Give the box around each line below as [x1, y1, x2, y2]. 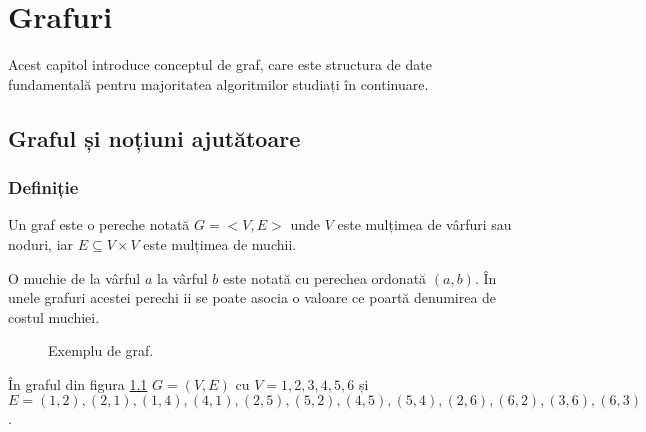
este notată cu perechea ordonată [222, 267, 427, 288]
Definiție [8, 175, 79, 200]
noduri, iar [8, 233, 74, 254]
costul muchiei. [8, 306, 100, 327]
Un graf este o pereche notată [8, 214, 190, 235]
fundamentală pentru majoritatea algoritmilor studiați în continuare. [8, 73, 429, 94]
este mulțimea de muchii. [143, 233, 297, 254]
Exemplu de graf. [48, 340, 154, 361]
